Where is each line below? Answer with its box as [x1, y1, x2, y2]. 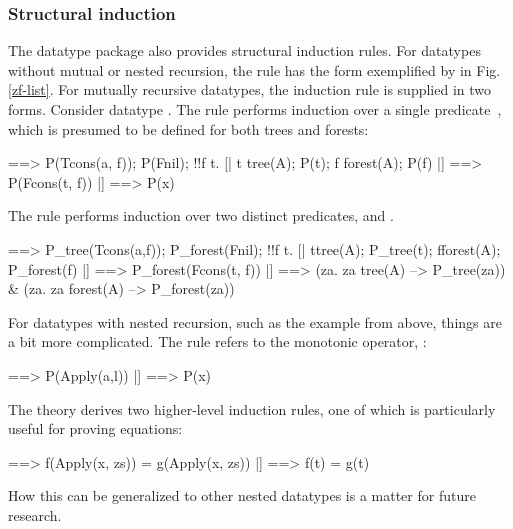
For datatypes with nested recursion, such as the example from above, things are [8, 311, 502, 332]
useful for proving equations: [8, 418, 183, 439]
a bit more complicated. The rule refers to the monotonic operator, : [8, 331, 427, 352]
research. [8, 504, 62, 525]
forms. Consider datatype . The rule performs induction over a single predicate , [8, 99, 502, 119]
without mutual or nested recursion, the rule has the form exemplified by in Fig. [8, 59, 501, 80]
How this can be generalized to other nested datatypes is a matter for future [8, 485, 476, 506]
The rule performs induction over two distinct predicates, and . [8, 205, 394, 226]
